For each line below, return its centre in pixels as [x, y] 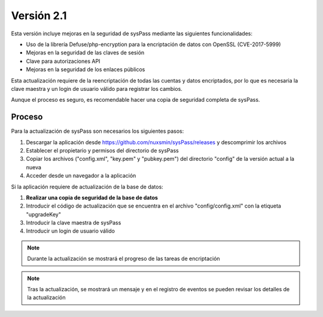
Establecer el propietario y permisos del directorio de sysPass [102, 150]
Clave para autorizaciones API [63, 61]
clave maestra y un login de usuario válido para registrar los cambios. [97, 89]
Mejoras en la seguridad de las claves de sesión [85, 53]
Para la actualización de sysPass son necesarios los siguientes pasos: [97, 131]
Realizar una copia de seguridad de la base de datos [92, 197]
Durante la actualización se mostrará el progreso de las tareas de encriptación [124, 259]
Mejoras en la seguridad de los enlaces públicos [86, 69]
